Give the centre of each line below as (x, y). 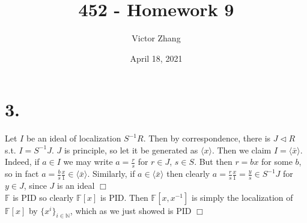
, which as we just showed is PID (131, 210)
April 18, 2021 (156, 58)
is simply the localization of (242, 197)
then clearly (188, 174)
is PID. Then (124, 197)
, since (35, 186)
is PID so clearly (43, 197)
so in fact (22, 174)
